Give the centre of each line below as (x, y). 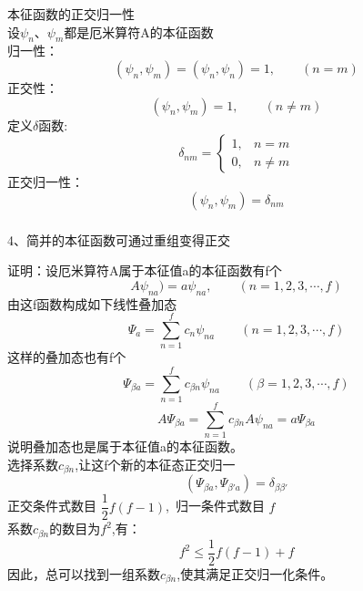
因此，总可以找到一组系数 (84, 573)
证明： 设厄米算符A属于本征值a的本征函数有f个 (145, 270)
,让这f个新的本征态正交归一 (155, 464)
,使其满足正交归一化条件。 (255, 573)
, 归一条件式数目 (215, 506)
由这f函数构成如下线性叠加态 (92, 303)
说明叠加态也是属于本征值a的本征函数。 (125, 446)
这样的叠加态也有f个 (67, 357)
